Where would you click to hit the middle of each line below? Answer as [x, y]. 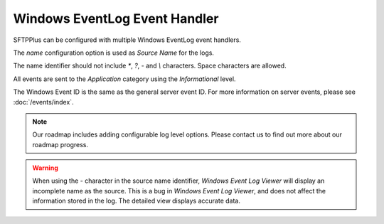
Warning [45, 168]
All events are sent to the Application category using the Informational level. [124, 79]
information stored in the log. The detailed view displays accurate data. [137, 201]
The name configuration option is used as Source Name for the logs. [114, 53]
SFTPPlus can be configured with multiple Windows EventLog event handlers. [127, 40]
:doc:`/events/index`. [43, 102]
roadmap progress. [60, 144]
